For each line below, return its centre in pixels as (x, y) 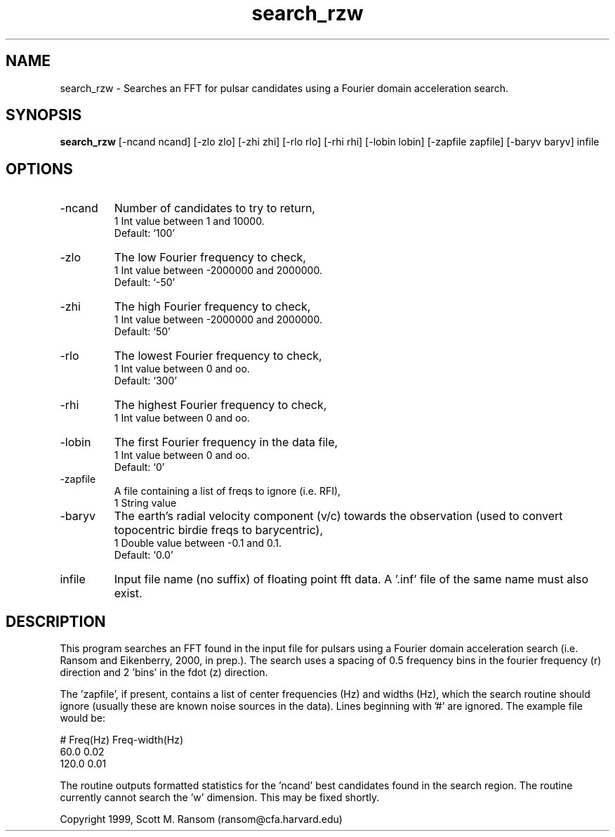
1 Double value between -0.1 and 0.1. (198, 543)
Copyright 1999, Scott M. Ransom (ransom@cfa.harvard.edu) (201, 819)
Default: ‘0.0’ (144, 555)
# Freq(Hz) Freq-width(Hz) (122, 740)
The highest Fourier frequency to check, (220, 405)
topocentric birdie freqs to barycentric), (219, 530)
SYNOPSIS (44, 115)
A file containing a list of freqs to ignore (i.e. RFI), (227, 491)
